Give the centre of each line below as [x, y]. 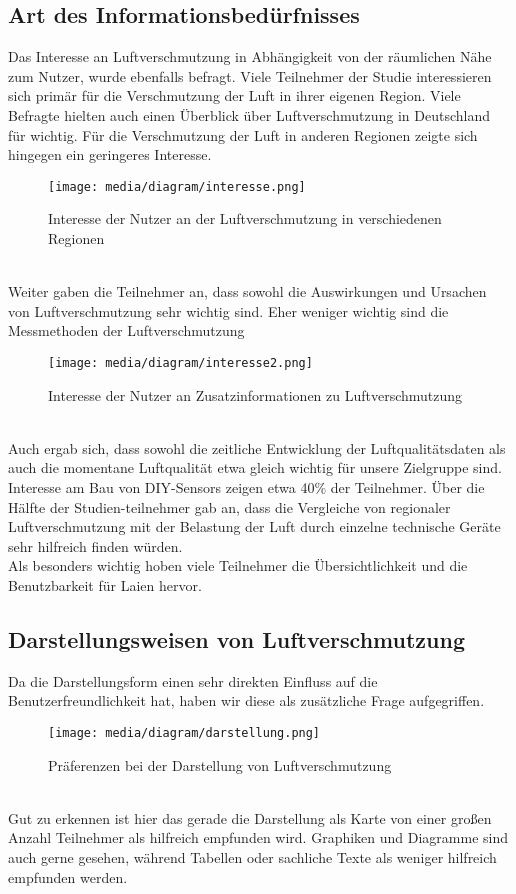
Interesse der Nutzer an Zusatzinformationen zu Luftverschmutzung [255, 394]
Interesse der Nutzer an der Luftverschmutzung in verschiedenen [245, 218]
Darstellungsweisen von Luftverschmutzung [236, 638]
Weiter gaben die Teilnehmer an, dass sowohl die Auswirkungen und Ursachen [247, 291]
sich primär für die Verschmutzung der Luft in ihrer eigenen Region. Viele [234, 95]
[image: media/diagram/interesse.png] [177, 186]
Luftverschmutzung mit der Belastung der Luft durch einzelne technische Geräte [254, 526]
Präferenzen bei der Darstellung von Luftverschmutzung [220, 764]
